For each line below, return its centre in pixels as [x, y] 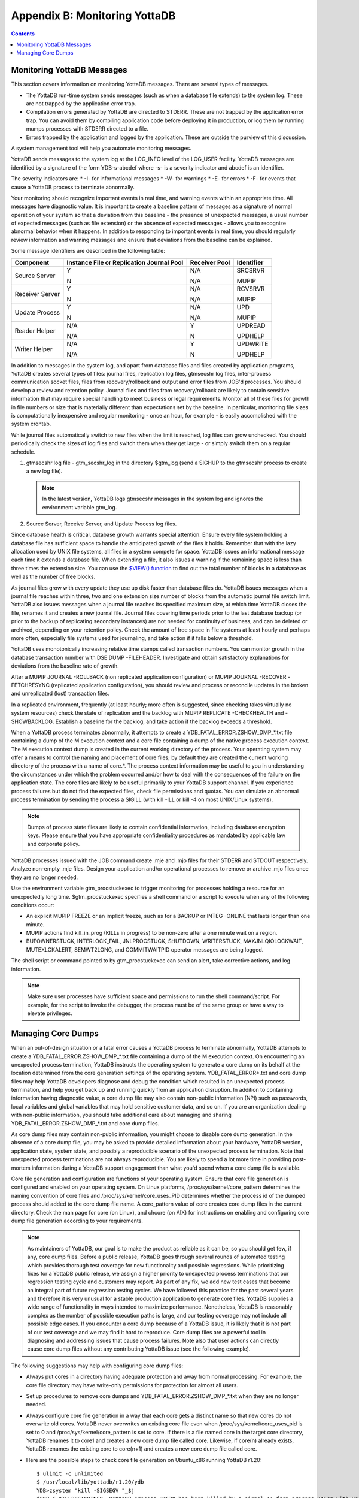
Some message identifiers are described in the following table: [88, 251]
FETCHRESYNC [31, 685]
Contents [23, 34]
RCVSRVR [251, 289]
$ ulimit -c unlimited [70, 1474]
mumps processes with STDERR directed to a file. [87, 129]
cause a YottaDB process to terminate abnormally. [73, 187]
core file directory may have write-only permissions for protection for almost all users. [132, 1385]
